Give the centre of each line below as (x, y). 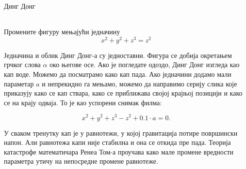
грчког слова (22, 64)
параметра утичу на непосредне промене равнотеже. (81, 161)
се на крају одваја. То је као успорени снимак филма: (83, 102)
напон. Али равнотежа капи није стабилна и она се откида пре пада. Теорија (117, 142)
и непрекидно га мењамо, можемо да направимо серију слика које (139, 83)
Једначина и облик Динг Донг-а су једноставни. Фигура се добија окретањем (118, 55)
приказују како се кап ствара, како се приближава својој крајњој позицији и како (123, 93)
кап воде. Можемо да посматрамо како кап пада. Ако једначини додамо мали (118, 74)
